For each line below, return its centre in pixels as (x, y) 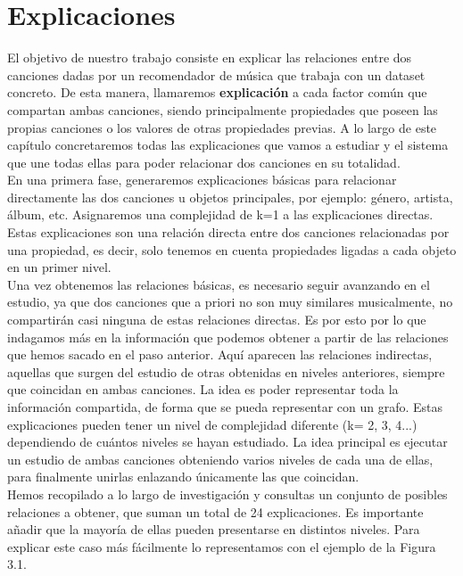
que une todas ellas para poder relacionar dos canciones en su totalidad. (204, 162)
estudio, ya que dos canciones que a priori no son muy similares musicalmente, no (230, 302)
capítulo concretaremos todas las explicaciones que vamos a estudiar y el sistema (228, 145)
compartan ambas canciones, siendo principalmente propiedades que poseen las (223, 109)
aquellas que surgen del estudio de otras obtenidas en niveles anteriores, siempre (226, 371)
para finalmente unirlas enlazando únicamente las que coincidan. (183, 477)
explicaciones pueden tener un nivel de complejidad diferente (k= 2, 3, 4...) (212, 424)
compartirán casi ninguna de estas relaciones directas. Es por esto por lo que (217, 320)
